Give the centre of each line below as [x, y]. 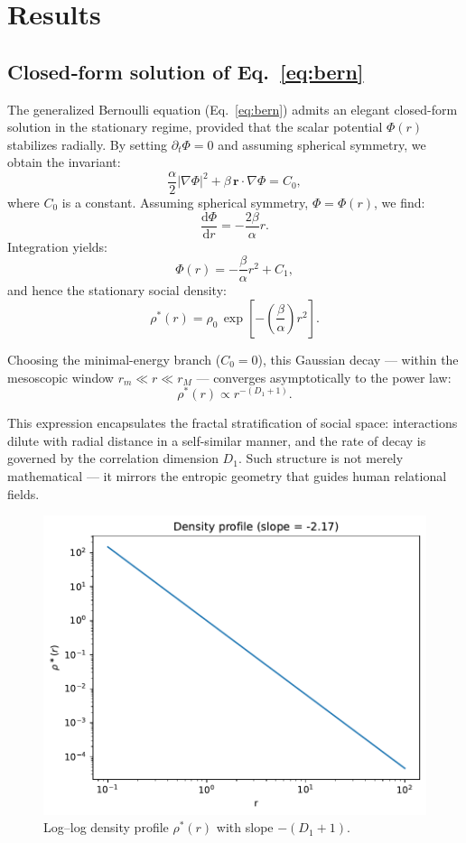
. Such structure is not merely [321, 458]
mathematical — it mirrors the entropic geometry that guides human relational [227, 475]
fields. [23, 493]
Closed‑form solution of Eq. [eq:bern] [186, 71]
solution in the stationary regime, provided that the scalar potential [195, 127]
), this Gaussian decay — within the [358, 359]
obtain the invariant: [64, 162]
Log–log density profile [106, 827]
